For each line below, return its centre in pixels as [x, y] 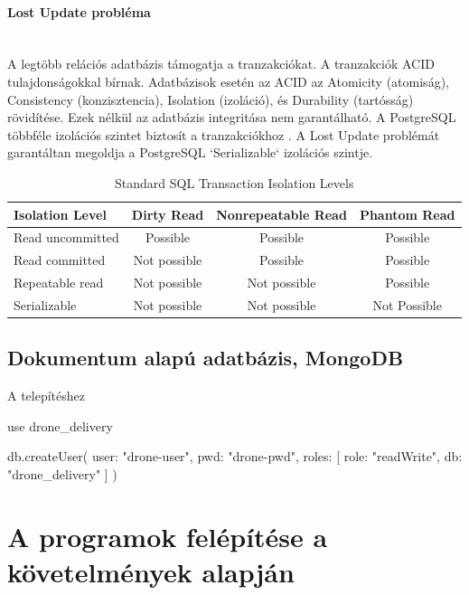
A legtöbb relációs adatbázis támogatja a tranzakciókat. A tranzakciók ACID [221, 64]
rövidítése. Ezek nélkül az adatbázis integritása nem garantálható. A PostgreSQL [232, 117]
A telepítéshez [47, 396]
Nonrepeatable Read [281, 214]
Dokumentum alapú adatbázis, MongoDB [206, 358]
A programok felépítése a [168, 536]
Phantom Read [407, 214]
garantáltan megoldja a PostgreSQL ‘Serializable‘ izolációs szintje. [190, 152]
